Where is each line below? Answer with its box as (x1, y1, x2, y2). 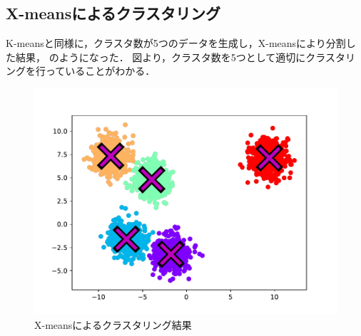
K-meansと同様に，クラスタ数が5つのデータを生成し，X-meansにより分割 (6, 36, 346, 51)
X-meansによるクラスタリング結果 (34, 317, 192, 332)
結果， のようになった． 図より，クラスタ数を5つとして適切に (15, 49, 306, 64)
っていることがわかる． (45, 63, 156, 78)
